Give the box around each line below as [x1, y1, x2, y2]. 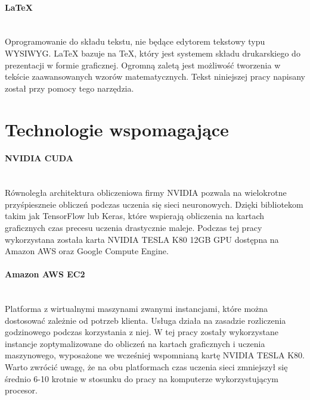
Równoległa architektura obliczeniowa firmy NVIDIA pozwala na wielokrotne [5, 186, 287, 199]
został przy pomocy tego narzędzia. [5, 82, 134, 94]
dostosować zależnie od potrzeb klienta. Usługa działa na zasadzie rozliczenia [5, 314, 286, 326]
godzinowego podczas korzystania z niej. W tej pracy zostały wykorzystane [5, 326, 278, 338]
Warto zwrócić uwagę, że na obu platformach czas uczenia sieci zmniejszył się [5, 361, 288, 373]
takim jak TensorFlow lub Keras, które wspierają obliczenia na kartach [5, 210, 265, 222]
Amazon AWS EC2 [5, 268, 85, 280]
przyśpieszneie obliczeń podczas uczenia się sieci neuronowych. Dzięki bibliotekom [5, 198, 303, 210]
